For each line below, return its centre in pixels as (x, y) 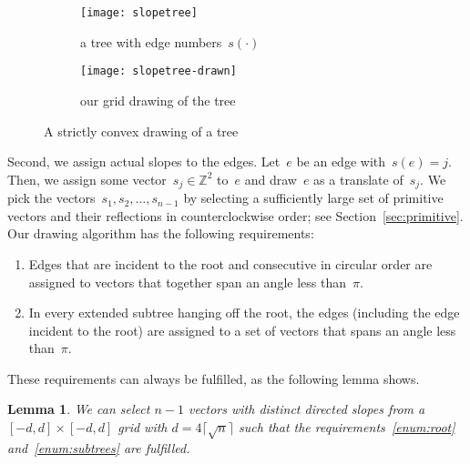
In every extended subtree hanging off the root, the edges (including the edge (244, 313)
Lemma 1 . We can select (79, 409)
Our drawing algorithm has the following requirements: (161, 233)
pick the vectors (51, 198)
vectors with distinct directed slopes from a (307, 409)
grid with (143, 427)
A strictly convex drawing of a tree (141, 131)
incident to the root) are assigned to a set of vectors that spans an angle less (242, 330)
